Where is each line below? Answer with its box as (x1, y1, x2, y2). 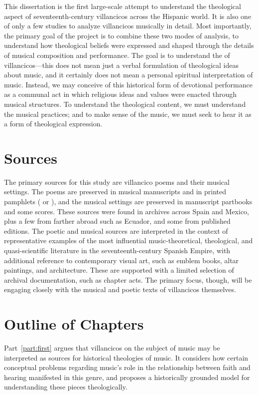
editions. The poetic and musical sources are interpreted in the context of (4, 225, 228, 236)
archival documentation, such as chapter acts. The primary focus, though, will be (4, 274, 252, 285)
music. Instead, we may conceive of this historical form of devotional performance (4, 79, 253, 89)
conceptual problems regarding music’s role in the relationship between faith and (4, 362, 251, 373)
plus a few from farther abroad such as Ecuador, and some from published (4, 216, 231, 226)
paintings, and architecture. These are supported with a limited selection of (4, 265, 234, 275)
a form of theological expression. (4, 118, 103, 129)
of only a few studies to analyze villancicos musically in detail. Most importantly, (4, 20, 252, 31)
